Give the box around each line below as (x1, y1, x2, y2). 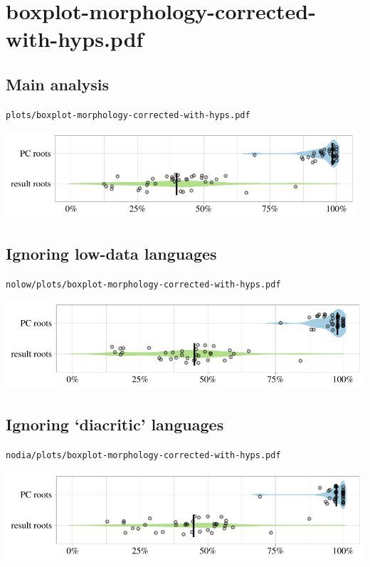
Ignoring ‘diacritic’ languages (6, 413, 224, 435)
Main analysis (6, 73, 109, 95)
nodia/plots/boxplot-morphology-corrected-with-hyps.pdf (6, 450, 281, 461)
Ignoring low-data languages (6, 242, 217, 264)
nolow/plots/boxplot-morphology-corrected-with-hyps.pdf (6, 279, 281, 290)
